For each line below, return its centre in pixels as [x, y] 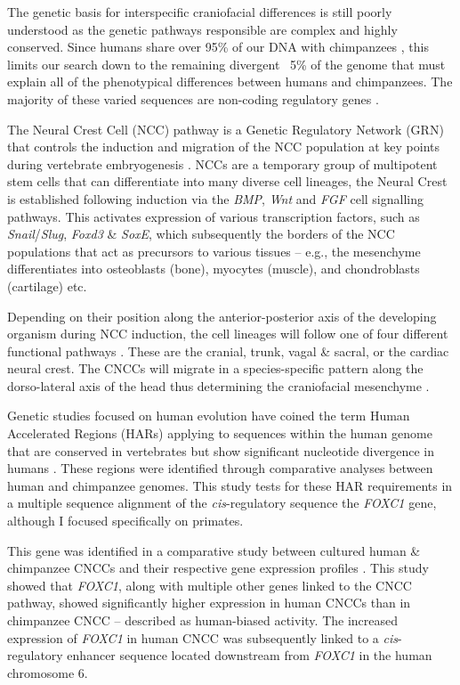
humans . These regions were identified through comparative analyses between [220, 468]
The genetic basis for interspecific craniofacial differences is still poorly [200, 12]
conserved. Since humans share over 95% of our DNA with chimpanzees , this [218, 47]
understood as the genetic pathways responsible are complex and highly [202, 29]
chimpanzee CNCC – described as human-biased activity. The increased [203, 620]
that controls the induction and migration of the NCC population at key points [224, 147]
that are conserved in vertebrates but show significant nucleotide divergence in [221, 450]
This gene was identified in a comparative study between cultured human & [214, 550]
